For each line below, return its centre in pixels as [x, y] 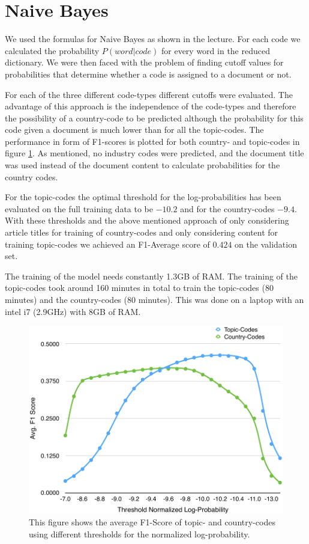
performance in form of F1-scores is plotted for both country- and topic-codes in [152, 141]
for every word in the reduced [215, 50]
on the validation [266, 244]
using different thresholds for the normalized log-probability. [139, 533]
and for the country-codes [227, 208]
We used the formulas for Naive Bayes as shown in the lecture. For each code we [153, 39]
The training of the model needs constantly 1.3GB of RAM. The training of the [151, 276]
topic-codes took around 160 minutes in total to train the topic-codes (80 [139, 288]
